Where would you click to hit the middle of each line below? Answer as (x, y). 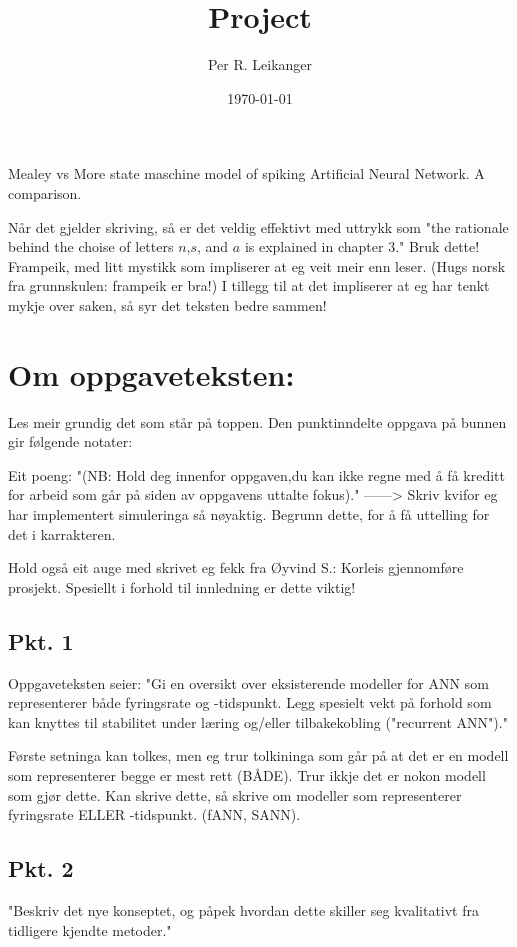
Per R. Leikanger (260, 64)
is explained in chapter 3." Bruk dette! (362, 246)
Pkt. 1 (41, 640)
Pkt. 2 (41, 868)
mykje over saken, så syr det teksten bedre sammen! (167, 304)
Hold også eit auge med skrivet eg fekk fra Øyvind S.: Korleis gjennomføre (236, 567)
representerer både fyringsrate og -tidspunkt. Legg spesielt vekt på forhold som (250, 702)
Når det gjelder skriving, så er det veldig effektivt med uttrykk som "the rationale (258, 226)
